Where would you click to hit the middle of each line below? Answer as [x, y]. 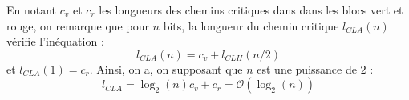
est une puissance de [307, 68]
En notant [32, 10]
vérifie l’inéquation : [55, 41]
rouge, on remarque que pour [78, 25]
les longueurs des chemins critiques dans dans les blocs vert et [251, 10]
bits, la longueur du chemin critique [251, 25]
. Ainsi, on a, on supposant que [166, 68]
